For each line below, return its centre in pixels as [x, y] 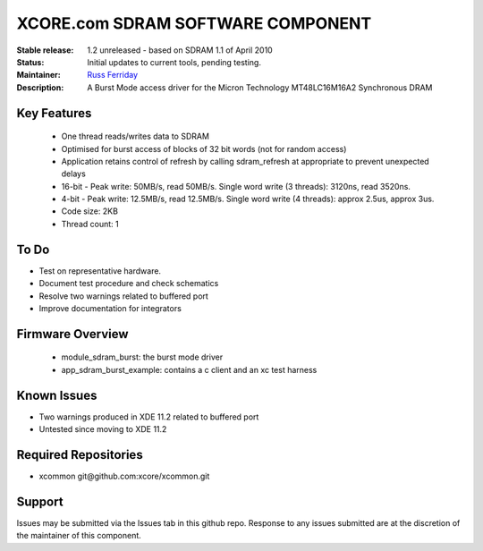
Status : [30, 62]
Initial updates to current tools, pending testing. [174, 62]
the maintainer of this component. [79, 536]
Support [40, 501]
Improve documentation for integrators [110, 308]
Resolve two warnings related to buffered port [124, 296]
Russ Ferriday [113, 75]
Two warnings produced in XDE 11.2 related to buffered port [149, 417]
